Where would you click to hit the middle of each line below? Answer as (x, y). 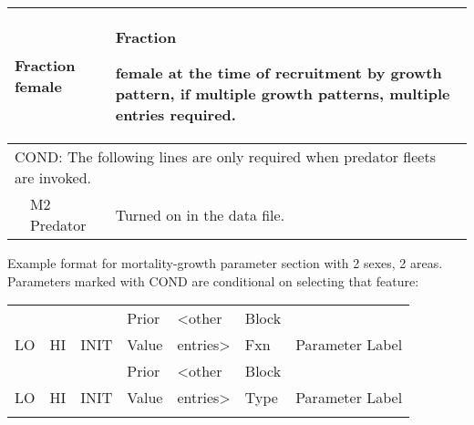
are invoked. (53, 177)
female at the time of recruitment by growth (278, 73)
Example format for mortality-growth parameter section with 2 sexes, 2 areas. (225, 263)
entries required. (175, 114)
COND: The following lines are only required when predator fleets (225, 156)
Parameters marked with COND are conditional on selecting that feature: (213, 280)
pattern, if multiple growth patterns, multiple (283, 93)
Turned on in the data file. (200, 214)
